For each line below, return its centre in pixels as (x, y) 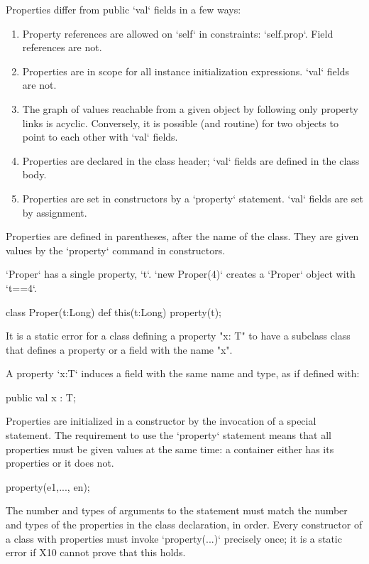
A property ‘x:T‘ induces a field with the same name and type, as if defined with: (183, 373)
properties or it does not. (60, 463)
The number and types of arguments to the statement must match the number (177, 510)
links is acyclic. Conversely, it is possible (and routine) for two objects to (180, 123)
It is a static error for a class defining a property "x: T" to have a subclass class (178, 336)
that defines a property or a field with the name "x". (119, 349)
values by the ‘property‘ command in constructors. (116, 250)
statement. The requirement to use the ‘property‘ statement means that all (169, 435)
